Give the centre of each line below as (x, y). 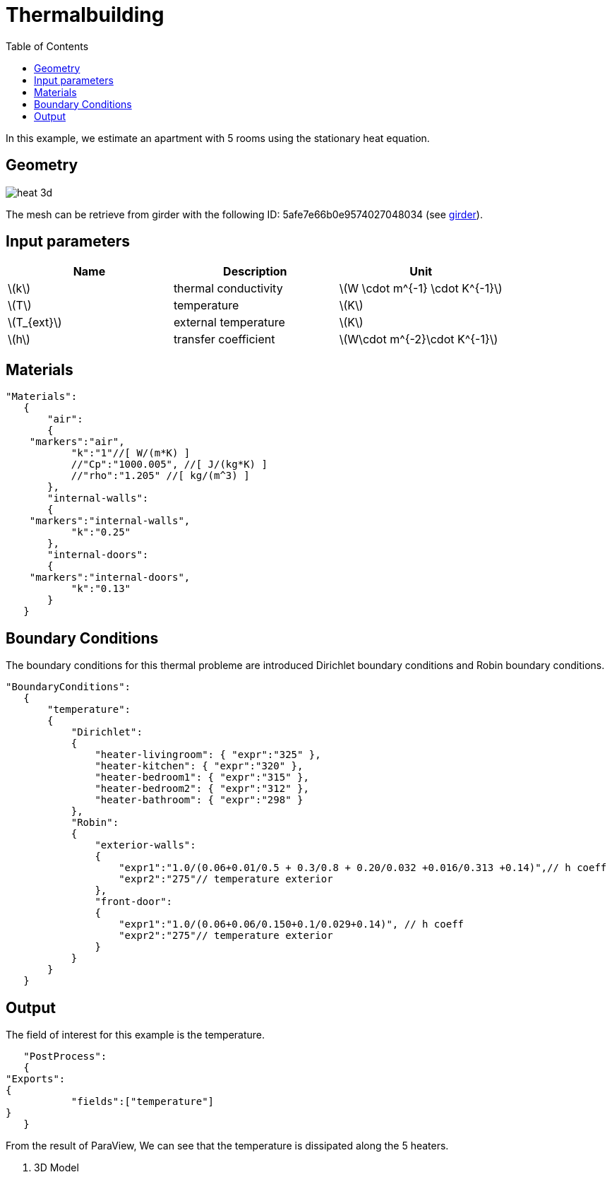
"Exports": (36, 1078)
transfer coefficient (224, 339)
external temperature (229, 323)
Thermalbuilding (85, 15)
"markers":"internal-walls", (110, 521)
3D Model (56, 1167)
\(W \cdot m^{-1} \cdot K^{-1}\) (421, 289)
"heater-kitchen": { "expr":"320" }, (199, 766)
